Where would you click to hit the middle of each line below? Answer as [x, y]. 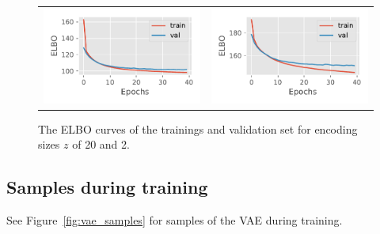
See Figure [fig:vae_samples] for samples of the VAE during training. [175, 220]
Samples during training [107, 187]
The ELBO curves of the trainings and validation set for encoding [198, 128]
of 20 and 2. [101, 144]
